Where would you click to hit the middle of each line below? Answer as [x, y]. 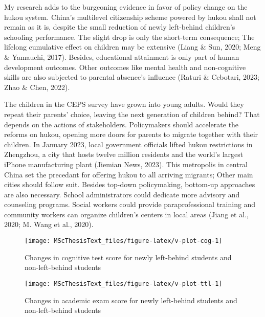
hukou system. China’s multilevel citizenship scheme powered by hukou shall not [130, 17]
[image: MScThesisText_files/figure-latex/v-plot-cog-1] [124, 241]
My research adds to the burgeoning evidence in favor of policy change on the [126, 7]
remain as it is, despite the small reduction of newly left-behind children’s [120, 27]
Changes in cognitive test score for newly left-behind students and [128, 257]
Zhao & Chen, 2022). [37, 87]
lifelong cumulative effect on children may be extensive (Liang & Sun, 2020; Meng [132, 47]
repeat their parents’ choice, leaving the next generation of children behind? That [132, 114]
